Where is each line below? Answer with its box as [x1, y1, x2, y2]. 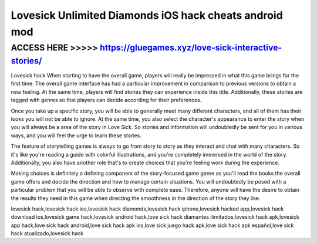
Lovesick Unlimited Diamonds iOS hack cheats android [11, 9, 283, 22]
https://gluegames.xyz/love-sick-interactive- [100, 42, 282, 53]
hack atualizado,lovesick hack [11, 230, 84, 237]
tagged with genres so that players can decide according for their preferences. [11, 97, 202, 104]
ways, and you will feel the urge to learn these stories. [11, 132, 142, 139]
